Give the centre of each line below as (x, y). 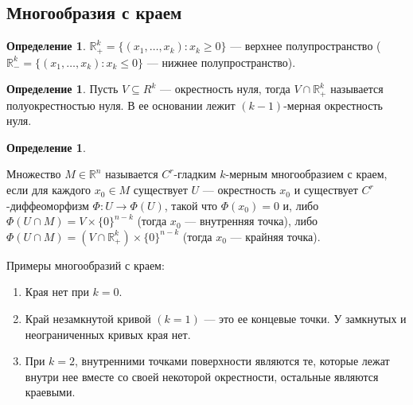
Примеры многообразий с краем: (86, 265)
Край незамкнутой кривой (88, 319)
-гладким (195, 174)
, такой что (191, 205)
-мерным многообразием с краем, (306, 174)
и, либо (301, 205)
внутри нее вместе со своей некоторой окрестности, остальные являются (202, 376)
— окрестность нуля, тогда (225, 89)
